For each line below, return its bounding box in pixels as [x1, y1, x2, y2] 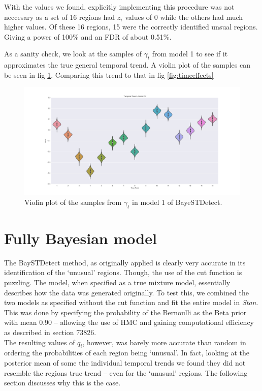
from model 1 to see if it [152, 48, 228, 59]
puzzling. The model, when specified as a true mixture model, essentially [4, 277, 231, 288]
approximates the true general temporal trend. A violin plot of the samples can [4, 59, 250, 70]
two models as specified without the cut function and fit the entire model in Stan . [4, 297, 258, 308]
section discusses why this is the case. [4, 377, 121, 388]
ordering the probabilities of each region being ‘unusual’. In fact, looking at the [4, 347, 249, 358]
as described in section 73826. [4, 327, 96, 338]
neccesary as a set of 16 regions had [4, 11, 115, 22]
